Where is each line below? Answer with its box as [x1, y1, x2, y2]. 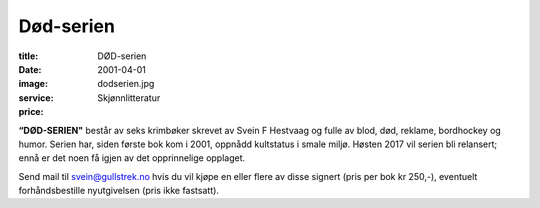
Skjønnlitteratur [97, 91, 161, 104]
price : [18, 106, 44, 118]
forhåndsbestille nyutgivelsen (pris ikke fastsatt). [18, 185, 220, 197]
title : [18, 50, 39, 62]
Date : [18, 63, 42, 75]
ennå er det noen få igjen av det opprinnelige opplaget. [18, 152, 246, 164]
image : [18, 78, 49, 90]
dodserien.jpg [97, 78, 155, 90]
